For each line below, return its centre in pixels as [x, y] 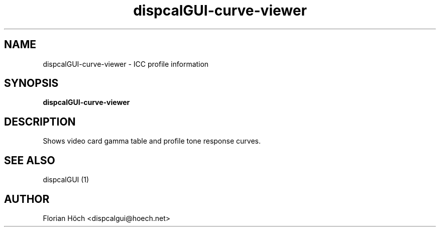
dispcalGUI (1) [66, 180]
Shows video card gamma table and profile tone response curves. [152, 141]
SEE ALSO [30, 160]
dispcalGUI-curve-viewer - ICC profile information [126, 64]
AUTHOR [27, 199]
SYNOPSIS [31, 83]
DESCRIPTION [40, 122]
